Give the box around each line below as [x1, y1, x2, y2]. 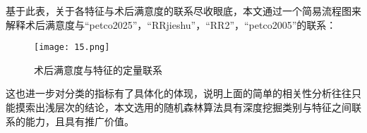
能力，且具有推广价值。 [25, 113, 134, 128]
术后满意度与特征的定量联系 [34, 62, 162, 77]
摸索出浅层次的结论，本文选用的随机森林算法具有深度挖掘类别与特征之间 [15, 100, 351, 115]
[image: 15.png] [34, 42, 110, 53]
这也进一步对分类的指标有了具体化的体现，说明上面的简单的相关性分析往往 [6, 86, 351, 101]
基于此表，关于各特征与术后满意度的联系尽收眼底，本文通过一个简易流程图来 [6, 4, 361, 18]
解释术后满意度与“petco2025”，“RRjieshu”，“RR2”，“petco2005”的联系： [6, 17, 337, 32]
